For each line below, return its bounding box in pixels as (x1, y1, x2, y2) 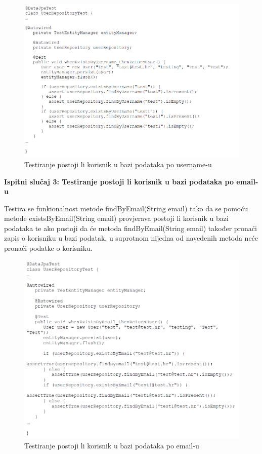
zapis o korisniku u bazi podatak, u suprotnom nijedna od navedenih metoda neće (4, 233, 258, 243)
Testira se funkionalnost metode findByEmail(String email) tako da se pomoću (4, 203, 248, 213)
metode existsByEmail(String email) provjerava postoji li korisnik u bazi (4, 213, 229, 223)
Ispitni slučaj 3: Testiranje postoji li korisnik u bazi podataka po (4, 176, 234, 186)
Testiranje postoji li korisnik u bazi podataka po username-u (24, 159, 212, 169)
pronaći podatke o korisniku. (4, 243, 93, 253)
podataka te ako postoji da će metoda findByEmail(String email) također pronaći (4, 222, 257, 233)
